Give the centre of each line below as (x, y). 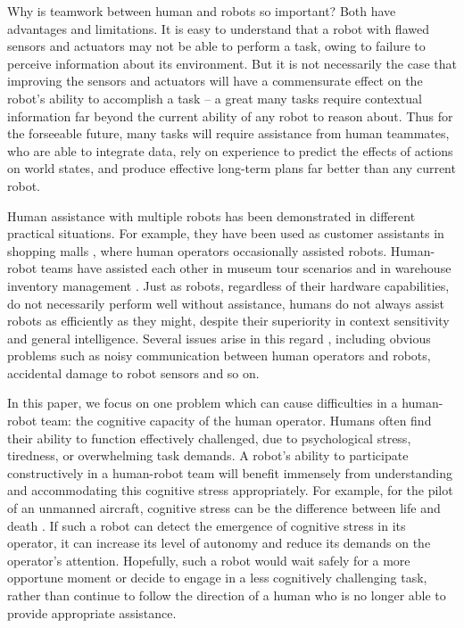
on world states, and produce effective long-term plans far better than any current (232, 168)
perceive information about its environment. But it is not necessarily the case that (232, 63)
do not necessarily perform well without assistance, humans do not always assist (226, 303)
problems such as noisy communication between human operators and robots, (219, 355)
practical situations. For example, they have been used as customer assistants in (226, 233)
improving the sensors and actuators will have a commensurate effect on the (215, 81)
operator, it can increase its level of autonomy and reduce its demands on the (219, 543)
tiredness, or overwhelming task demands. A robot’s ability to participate (208, 455)
